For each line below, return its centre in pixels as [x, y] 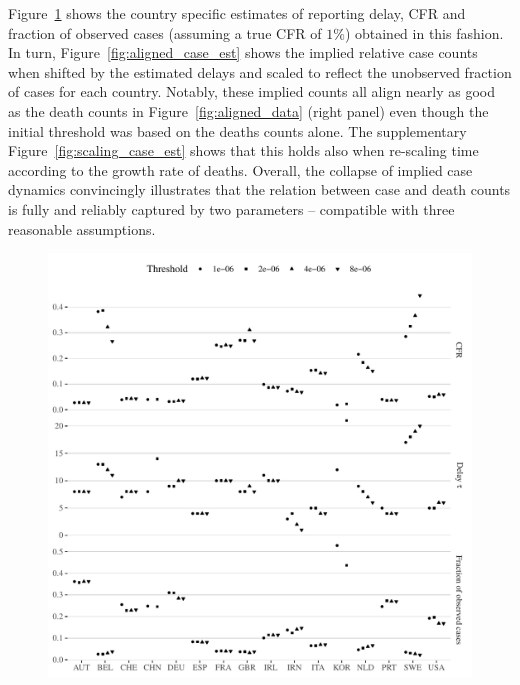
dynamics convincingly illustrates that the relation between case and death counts [259, 189]
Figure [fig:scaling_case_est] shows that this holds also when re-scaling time [243, 150]
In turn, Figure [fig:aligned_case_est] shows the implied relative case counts [243, 52]
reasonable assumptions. [82, 228]
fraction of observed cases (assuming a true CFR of [165, 32]
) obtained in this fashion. [424, 32]
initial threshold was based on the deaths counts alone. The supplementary [237, 130]
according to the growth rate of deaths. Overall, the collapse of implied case [240, 169]
